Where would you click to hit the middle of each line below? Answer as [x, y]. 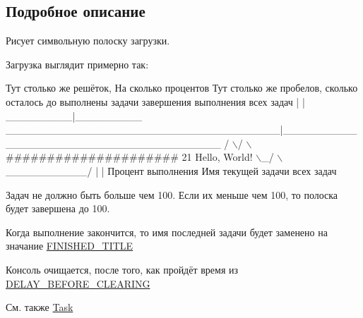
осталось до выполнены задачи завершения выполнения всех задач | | [155, 101]
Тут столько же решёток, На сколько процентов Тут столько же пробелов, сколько [182, 88]
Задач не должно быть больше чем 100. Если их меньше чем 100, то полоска [172, 194]
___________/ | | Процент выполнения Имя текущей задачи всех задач [171, 170]
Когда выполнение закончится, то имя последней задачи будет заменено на [167, 232]
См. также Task [40, 307]
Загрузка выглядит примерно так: [77, 64]
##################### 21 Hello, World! [129, 157]
